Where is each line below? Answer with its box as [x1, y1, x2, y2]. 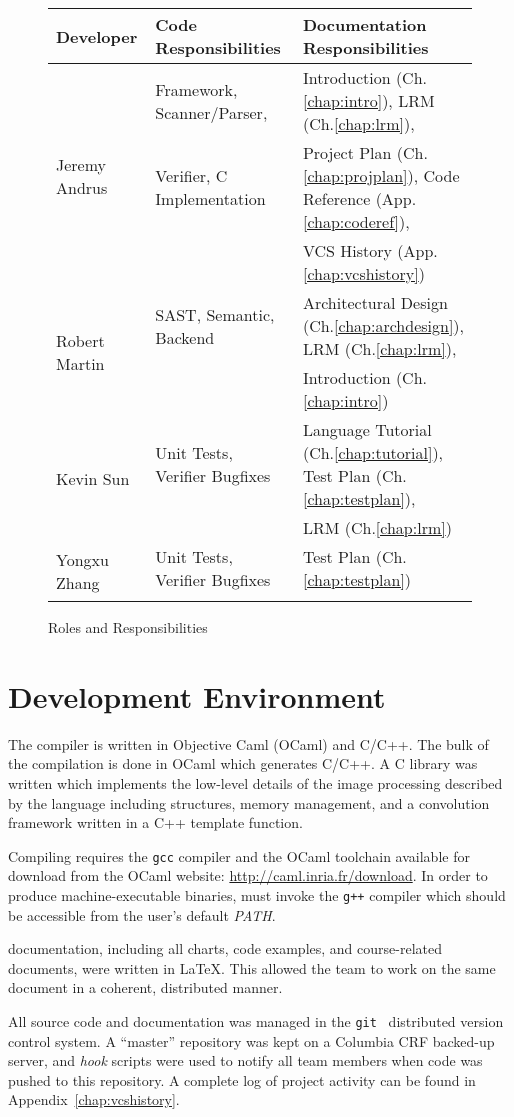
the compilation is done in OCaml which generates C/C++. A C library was [8, 753, 478, 774]
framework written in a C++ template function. [8, 812, 303, 833]
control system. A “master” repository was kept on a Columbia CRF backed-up [8, 1030, 495, 1051]
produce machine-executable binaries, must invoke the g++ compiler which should [8, 884, 506, 905]
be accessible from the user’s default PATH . [8, 904, 276, 925]
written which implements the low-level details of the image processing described [8, 772, 503, 793]
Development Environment [8, 675, 386, 716]
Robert [56, 328, 105, 352]
